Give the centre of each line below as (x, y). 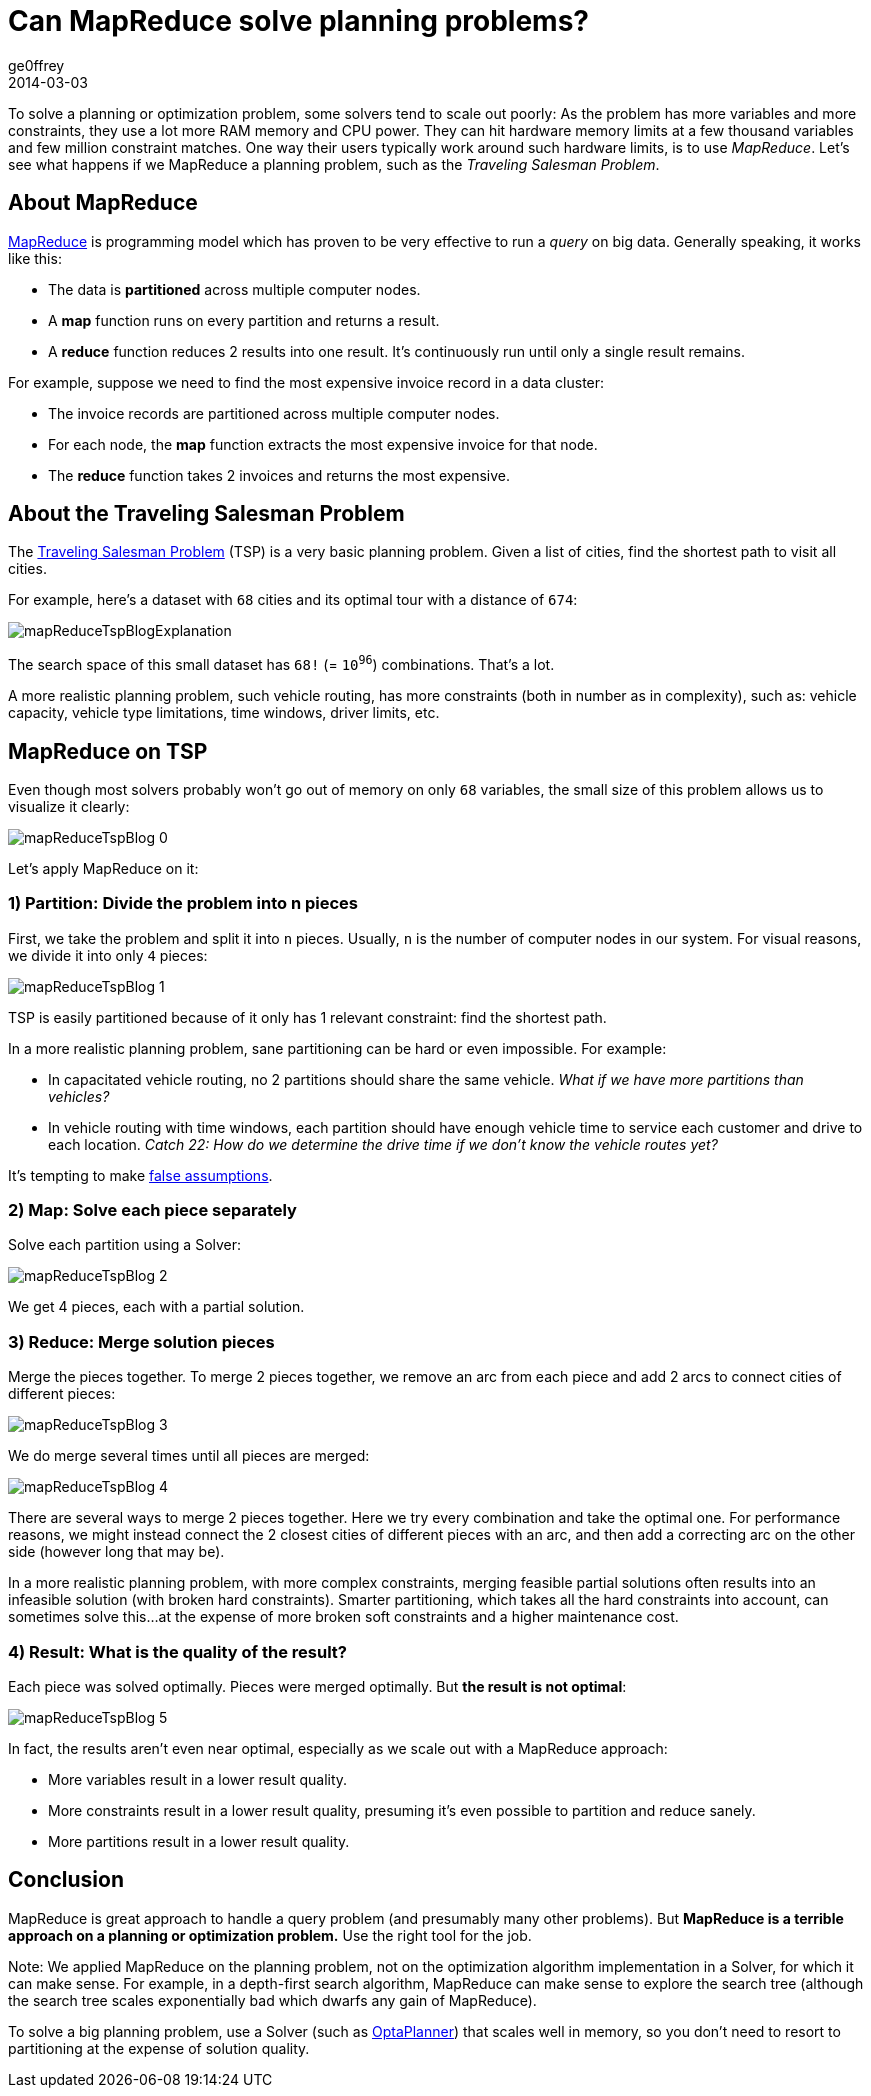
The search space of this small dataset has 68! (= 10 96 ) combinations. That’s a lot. (281, 663)
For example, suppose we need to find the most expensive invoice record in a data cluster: (306, 382)
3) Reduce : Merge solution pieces (141, 1341)
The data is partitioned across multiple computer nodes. (234, 289)
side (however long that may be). (116, 1552)
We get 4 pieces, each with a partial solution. (156, 1307)
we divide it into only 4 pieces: (108, 955)
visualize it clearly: (69, 806)
